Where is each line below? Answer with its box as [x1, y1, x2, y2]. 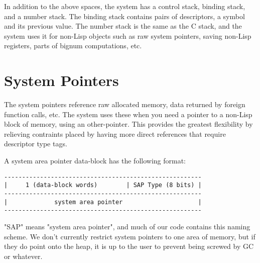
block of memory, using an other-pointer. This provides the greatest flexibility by [4, 119, 253, 129]
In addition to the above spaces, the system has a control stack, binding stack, [4, 1, 245, 11]
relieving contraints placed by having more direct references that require [4, 128, 226, 139]
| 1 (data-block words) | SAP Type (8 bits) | [4, 182, 202, 189]
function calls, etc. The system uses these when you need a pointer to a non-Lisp [4, 109, 252, 119]
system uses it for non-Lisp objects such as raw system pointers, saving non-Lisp [4, 30, 251, 41]
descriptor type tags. [4, 138, 67, 149]
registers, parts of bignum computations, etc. [4, 40, 142, 51]
